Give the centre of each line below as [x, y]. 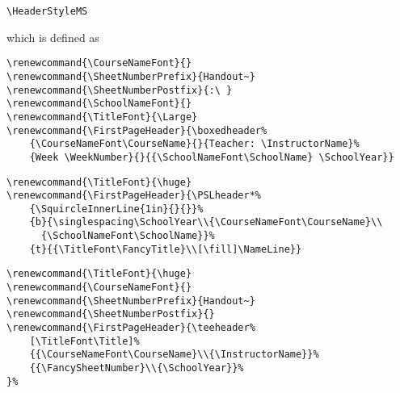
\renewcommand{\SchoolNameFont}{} [99, 104]
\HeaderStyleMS [47, 11]
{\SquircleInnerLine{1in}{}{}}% [116, 209]
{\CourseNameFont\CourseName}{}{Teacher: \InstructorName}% [194, 144]
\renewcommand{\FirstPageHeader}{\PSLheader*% [134, 196]
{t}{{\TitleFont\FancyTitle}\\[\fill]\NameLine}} [166, 249]
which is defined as [53, 37]
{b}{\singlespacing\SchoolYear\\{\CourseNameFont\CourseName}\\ [206, 222]
